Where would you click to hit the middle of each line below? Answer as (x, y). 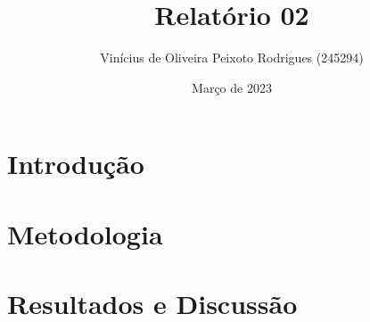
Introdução (76, 164)
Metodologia (85, 233)
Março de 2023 (232, 87)
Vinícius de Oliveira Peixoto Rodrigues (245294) (232, 58)
